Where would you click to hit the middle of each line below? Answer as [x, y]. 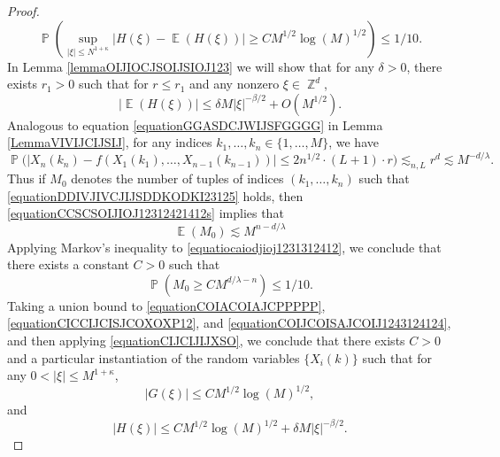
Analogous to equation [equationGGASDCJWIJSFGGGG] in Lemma [195, 124]
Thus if [27, 178]
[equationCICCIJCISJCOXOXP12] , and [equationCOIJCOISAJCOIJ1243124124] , [229, 323]
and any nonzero [234, 84]
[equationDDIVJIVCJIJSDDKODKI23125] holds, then [155, 195]
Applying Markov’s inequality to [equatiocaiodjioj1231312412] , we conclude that [224, 247]
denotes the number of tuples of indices [177, 178]
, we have [354, 142]
